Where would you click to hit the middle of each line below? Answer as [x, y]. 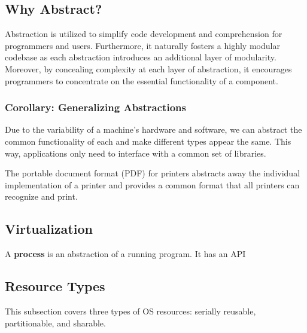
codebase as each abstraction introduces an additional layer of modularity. [141, 57]
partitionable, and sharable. [55, 323]
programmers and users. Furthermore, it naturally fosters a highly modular [142, 45]
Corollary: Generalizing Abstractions [95, 107]
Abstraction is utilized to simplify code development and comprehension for [144, 34]
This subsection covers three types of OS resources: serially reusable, [130, 311]
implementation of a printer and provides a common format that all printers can [152, 184]
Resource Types [55, 286]
